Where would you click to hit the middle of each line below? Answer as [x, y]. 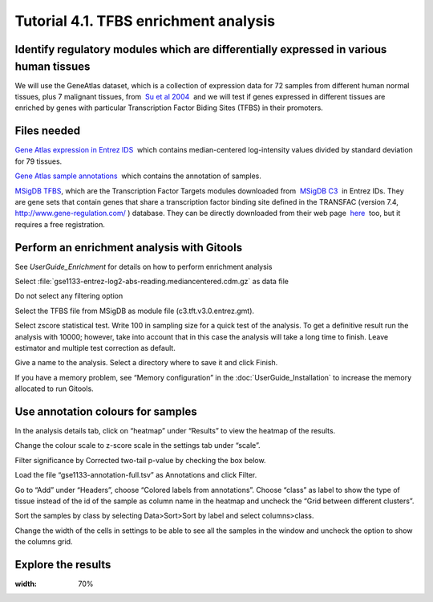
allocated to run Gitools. [54, 388]
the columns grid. [44, 542]
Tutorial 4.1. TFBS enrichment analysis [145, 21]
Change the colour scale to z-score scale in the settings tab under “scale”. [138, 445]
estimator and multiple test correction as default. [95, 348]
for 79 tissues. [38, 161]
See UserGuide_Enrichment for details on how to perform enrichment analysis [144, 266]
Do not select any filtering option [69, 296]
